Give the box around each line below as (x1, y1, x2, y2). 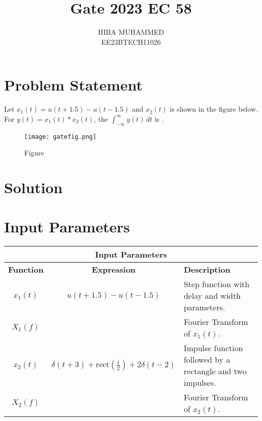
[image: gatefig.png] (24, 133, 97, 140)
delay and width (183, 290, 241, 302)
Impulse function (183, 342, 243, 354)
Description (183, 264, 231, 276)
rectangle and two (183, 365, 247, 377)
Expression (91, 264, 136, 276)
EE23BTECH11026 (101, 36, 161, 47)
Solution (4, 177, 63, 198)
